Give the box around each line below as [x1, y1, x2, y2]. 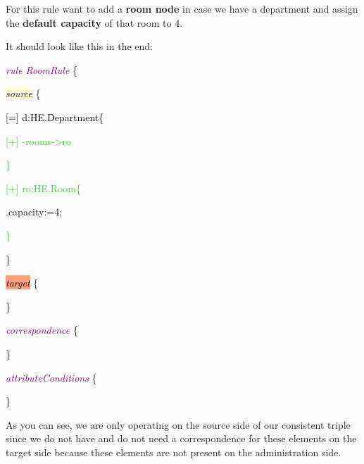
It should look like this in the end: [6, 39, 153, 54]
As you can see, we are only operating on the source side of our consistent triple [6, 417, 351, 432]
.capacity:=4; [6, 204, 63, 219]
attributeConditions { [6, 370, 97, 384]
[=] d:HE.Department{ [6, 109, 104, 124]
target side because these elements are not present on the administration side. [6, 444, 341, 459]
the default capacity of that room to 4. [6, 15, 183, 30]
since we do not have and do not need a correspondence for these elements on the [6, 431, 357, 446]
